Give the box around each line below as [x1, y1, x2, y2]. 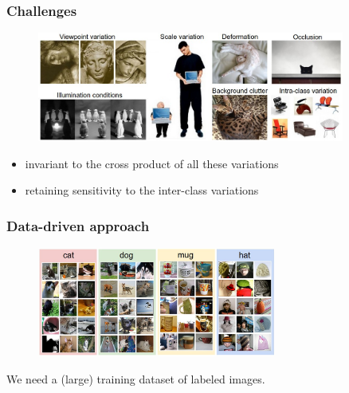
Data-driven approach [6, 215, 150, 235]
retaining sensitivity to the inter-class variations [25, 182, 259, 198]
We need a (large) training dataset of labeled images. [6, 370, 265, 387]
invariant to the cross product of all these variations [25, 155, 279, 171]
